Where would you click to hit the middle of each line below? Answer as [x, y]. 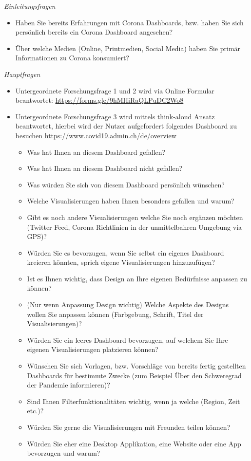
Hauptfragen [22, 74]
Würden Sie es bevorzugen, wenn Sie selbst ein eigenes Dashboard [125, 252]
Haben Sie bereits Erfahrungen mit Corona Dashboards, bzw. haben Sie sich [129, 22]
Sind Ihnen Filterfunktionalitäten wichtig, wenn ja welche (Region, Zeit [134, 401]
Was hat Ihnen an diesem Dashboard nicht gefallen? [105, 168]
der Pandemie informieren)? [68, 385]
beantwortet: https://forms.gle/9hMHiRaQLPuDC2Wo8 [99, 100]
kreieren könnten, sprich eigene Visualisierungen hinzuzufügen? [121, 262]
